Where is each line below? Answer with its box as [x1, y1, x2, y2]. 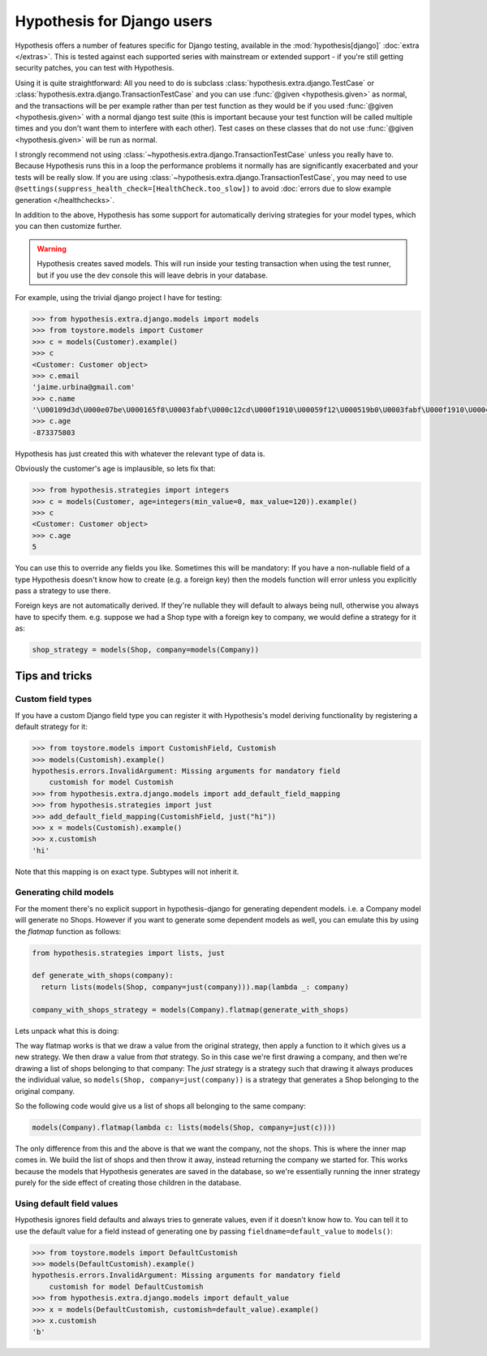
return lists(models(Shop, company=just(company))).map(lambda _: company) [41, 982, 349, 992]
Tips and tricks [15, 669, 93, 682]
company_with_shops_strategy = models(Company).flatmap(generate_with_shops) [32, 1005, 349, 1014]
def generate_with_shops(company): [32, 971, 174, 980]
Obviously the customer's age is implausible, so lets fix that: [15, 463, 216, 474]
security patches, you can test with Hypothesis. [15, 63, 175, 73]
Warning [37, 243, 67, 253]
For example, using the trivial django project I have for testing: [15, 292, 222, 302]
